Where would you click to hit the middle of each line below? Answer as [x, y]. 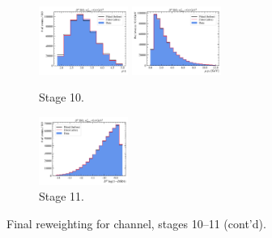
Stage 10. [62, 97]
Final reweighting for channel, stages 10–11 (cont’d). [136, 224]
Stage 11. [62, 196]
